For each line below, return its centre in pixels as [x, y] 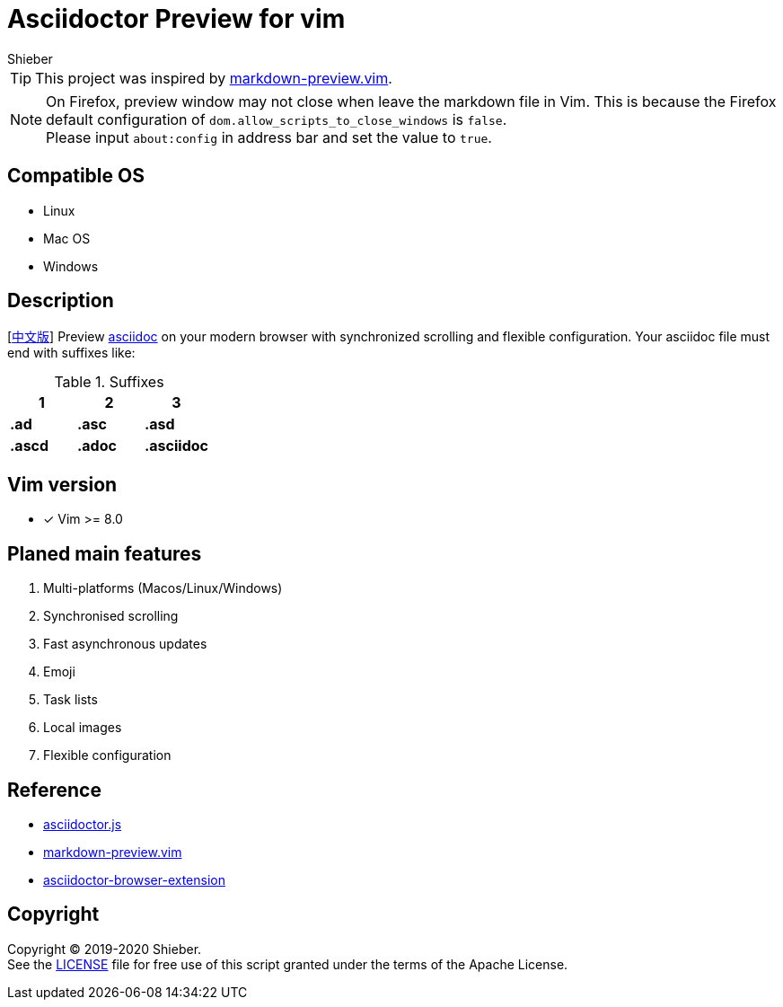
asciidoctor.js [83, 824]
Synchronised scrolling [111, 616]
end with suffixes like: [71, 353]
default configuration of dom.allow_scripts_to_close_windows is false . [277, 119]
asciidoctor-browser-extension [134, 879]
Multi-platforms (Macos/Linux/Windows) [163, 588]
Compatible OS [76, 176]
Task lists [70, 700]
